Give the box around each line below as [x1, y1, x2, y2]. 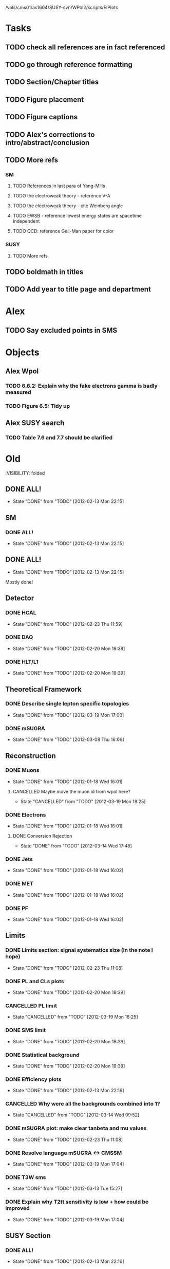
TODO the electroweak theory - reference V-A [12, 193, 110, 199]
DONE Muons [5, 767, 40, 774]
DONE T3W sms [5, 1173, 46, 1181]
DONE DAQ [5, 633, 33, 641]
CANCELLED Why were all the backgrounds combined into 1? [5, 1100, 160, 1108]
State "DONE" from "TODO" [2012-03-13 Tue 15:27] [12, 1185, 122, 1192]
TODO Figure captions [5, 113, 78, 121]
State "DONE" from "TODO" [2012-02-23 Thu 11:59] [12, 621, 123, 627]
